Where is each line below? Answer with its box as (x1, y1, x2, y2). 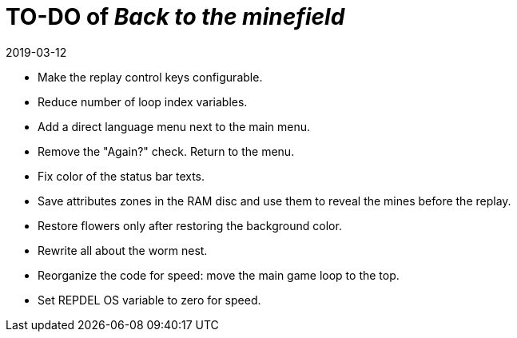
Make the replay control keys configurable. (38, 70, 263, 84)
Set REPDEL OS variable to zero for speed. (38, 292, 261, 307)
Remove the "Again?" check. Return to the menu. (38, 144, 295, 158)
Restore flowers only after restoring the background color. (38, 218, 342, 233)
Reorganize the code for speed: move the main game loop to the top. (38, 268, 400, 282)
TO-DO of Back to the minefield (6, 3, 345, 30)
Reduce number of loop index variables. (38, 94, 248, 109)
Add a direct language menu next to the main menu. (38, 119, 311, 133)
